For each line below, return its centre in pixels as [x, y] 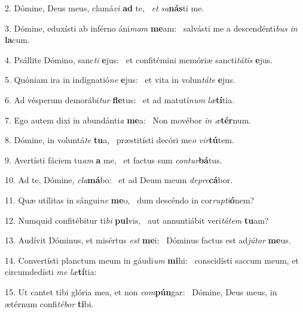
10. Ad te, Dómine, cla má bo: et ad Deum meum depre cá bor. [119, 180]
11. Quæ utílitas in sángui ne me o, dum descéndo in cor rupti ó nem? [130, 200]
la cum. [17, 40]
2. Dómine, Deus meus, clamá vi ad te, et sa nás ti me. [105, 8]
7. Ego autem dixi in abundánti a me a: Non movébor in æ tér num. [128, 120]
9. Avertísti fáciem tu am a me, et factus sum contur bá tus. [114, 160]
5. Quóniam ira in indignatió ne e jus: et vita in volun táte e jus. [120, 80]
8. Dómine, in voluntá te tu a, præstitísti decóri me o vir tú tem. [120, 140]
